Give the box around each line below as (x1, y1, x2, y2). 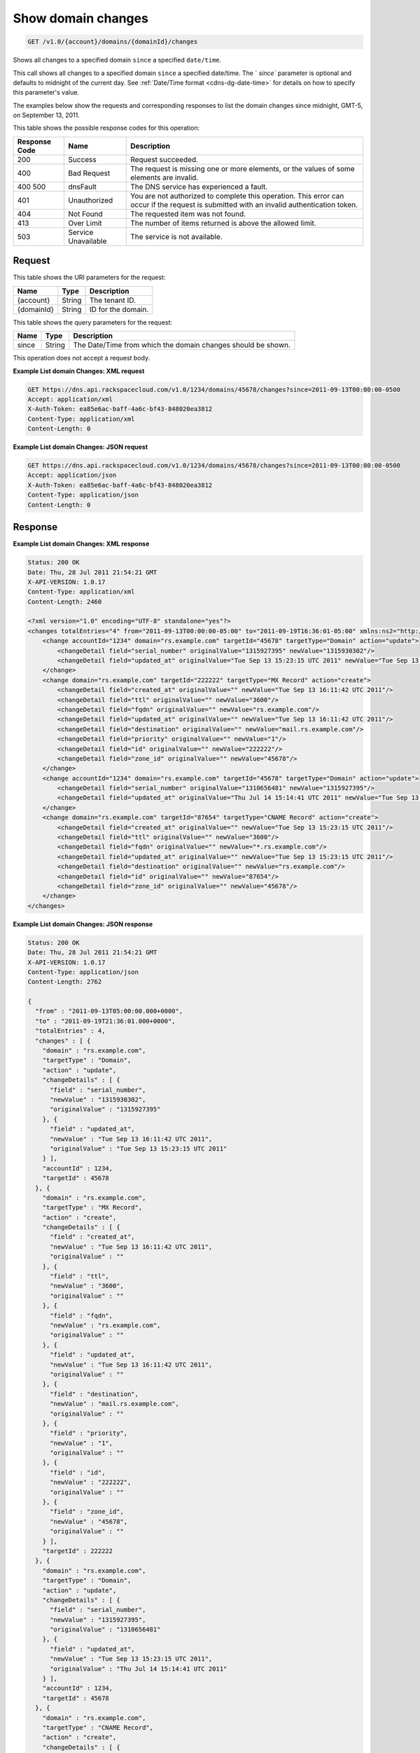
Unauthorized (68, 195, 113, 205)
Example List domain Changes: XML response (13, 540, 150, 548)
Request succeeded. (130, 154, 199, 164)
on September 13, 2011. (13, 111, 80, 119)
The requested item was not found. (130, 209, 246, 219)
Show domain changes (13, 11, 148, 26)
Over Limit (68, 218, 102, 228)
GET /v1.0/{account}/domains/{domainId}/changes (27, 38, 198, 46)
